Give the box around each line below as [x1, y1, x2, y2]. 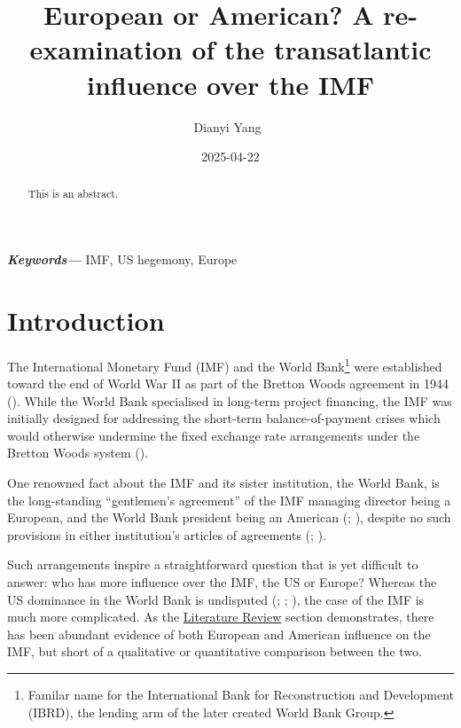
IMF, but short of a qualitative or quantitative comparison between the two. [7, 642, 422, 661]
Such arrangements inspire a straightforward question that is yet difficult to [7, 555, 418, 574]
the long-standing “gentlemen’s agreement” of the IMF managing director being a [7, 490, 451, 509]
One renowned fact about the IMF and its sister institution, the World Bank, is [7, 474, 440, 492]
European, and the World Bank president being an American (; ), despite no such [7, 508, 451, 527]
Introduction [7, 301, 165, 338]
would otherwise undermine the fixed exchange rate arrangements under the [7, 426, 420, 444]
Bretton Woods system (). [7, 443, 149, 462]
